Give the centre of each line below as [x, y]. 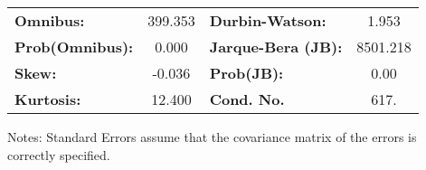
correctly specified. [59, 154]
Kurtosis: [48, 99]
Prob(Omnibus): [74, 47]
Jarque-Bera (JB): [276, 47]
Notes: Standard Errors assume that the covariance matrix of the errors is [212, 137]
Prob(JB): [246, 73]
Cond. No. [247, 99]
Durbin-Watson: [268, 20]
